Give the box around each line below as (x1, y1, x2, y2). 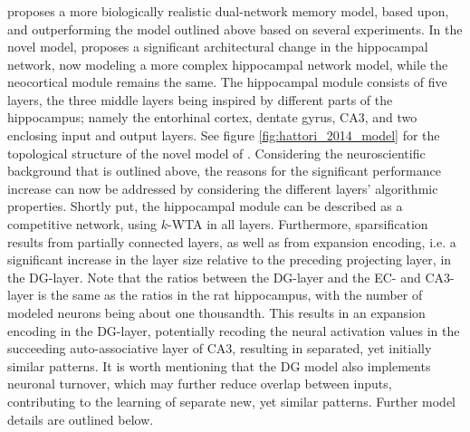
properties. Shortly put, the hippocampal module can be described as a (7, 197, 403, 216)
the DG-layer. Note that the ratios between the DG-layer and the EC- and (7, 267, 421, 286)
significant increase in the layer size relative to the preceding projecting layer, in (7, 250, 452, 269)
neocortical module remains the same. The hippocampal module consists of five (7, 72, 447, 91)
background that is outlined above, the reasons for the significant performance (7, 161, 441, 180)
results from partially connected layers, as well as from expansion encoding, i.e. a (7, 232, 456, 251)
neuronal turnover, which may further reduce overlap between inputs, (7, 374, 392, 393)
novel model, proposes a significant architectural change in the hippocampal (7, 37, 428, 56)
